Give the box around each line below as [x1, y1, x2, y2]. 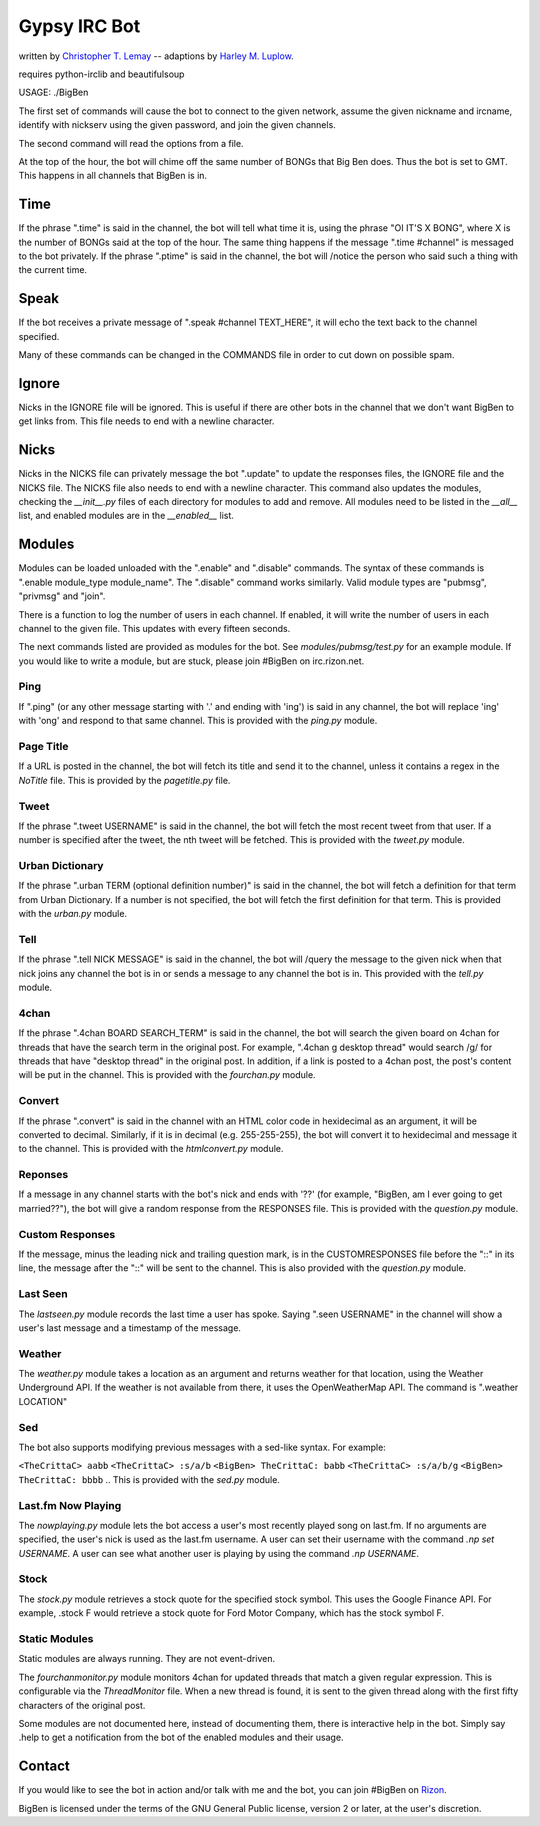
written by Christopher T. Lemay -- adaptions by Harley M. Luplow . [18, 50, 294, 62]
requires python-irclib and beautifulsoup [18, 68, 185, 80]
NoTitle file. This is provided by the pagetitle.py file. [18, 774, 231, 786]
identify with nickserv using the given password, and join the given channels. [18, 119, 337, 131]
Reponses [18, 1168, 69, 1182]
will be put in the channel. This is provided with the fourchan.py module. [18, 1069, 316, 1081]
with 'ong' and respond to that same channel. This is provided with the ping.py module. [18, 715, 378, 727]
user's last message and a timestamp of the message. [18, 1321, 242, 1334]
